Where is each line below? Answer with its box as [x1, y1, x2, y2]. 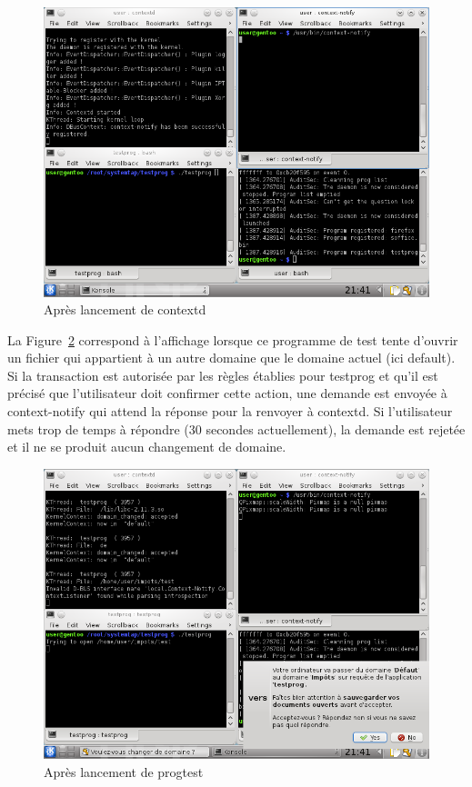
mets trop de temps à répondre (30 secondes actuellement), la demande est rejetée [7, 419, 466, 438]
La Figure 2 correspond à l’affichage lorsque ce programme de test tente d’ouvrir [7, 330, 458, 349]
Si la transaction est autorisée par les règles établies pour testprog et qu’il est [7, 365, 438, 384]
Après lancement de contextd [44, 300, 206, 319]
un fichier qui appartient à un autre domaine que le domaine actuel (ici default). [7, 348, 456, 367]
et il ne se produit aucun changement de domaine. [7, 437, 286, 456]
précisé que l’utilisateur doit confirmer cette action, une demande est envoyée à [7, 384, 447, 403]
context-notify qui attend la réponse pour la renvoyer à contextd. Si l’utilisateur [7, 402, 453, 421]
